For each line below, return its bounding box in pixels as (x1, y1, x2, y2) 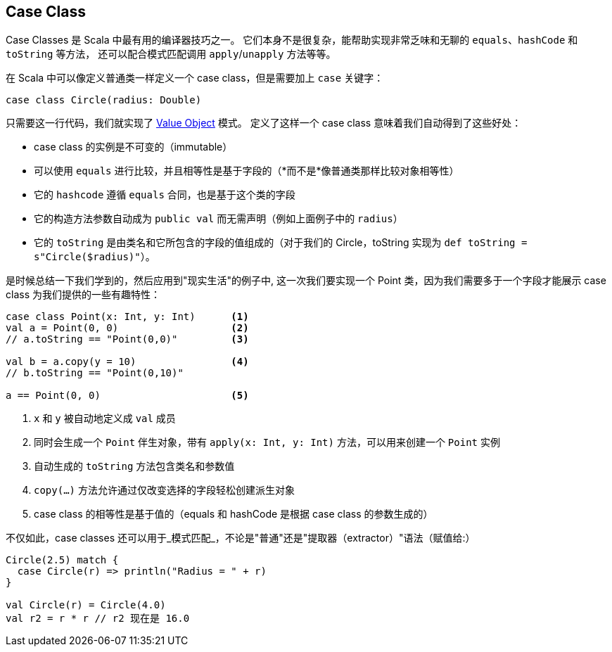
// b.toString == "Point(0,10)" (6, 367, 184, 379)
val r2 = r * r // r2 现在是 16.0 (6, 613, 190, 625)
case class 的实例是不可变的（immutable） (34, 141, 233, 153)
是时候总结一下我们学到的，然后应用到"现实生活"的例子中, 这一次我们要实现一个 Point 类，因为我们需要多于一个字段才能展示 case (6, 274, 606, 287)
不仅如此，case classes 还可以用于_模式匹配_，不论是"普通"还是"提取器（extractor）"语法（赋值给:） (6, 532, 476, 544)
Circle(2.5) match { (6, 554, 119, 566)
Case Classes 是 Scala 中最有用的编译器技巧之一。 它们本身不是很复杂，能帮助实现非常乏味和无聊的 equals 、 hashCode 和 (6, 34, 578, 46)
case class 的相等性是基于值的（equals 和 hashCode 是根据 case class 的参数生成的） (34, 508, 433, 520)
